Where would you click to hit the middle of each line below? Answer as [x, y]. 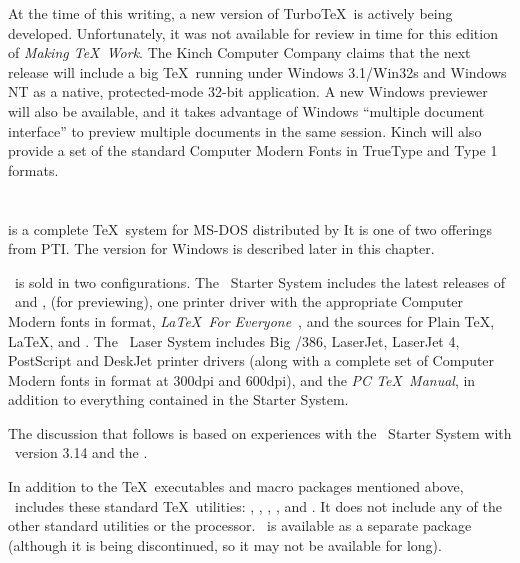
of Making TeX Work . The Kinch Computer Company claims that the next [239, 52]
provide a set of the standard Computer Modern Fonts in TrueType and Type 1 [253, 150]
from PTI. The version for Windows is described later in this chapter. [221, 248]
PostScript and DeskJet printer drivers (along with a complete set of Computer [251, 360]
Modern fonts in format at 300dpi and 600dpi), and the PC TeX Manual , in [242, 379]
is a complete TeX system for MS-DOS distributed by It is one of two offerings [250, 228]
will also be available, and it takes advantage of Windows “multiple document [246, 110]
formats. [33, 169]
